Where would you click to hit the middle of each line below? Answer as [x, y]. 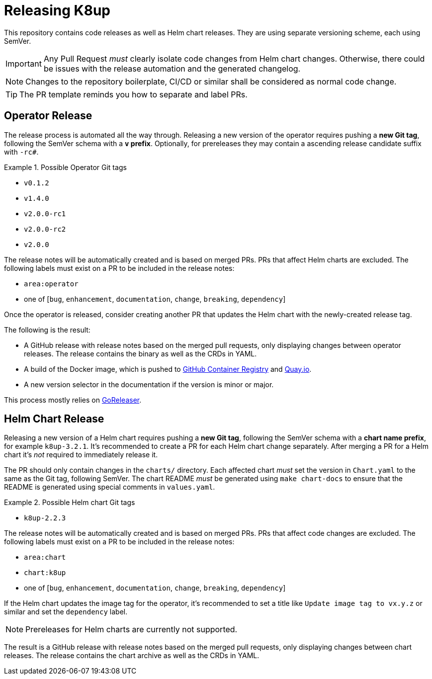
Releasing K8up [57, 10]
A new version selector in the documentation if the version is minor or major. [149, 384]
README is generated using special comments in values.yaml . [110, 487]
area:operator [51, 284]
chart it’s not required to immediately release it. [81, 455]
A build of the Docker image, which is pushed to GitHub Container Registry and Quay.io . [168, 369]
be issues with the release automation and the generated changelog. [172, 68]
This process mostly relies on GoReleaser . [73, 400]
